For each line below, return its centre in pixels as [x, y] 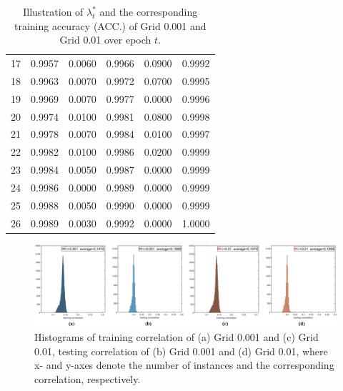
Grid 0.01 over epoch [105, 40]
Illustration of [53, 11]
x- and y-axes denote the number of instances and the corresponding [184, 365]
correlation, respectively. [88, 378]
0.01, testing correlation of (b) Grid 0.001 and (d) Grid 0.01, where [181, 351]
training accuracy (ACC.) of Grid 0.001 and [110, 25]
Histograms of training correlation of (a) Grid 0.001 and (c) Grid [177, 337]
